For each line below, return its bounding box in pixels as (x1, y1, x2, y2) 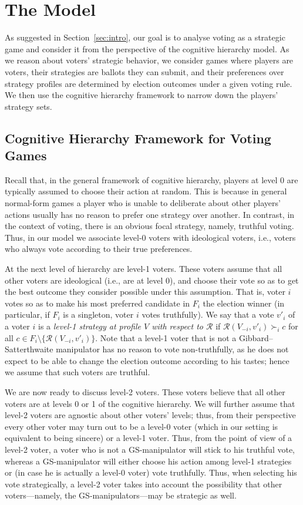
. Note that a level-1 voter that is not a (95, 331, 237, 344)
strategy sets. (5, 100, 52, 112)
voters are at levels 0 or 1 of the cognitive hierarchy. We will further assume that (5, 397, 295, 409)
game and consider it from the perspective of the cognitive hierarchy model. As (5, 42, 289, 55)
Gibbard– (238, 331, 273, 344)
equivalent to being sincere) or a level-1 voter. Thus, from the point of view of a (5, 432, 292, 444)
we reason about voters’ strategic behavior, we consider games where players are (5, 54, 294, 66)
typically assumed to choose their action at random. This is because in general (5, 185, 287, 197)
